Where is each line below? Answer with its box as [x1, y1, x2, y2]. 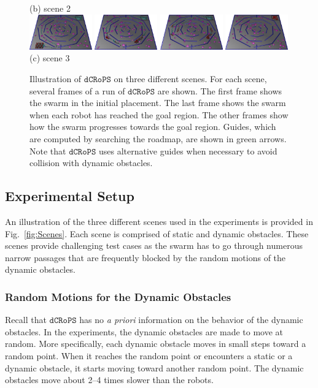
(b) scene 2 [29, 2, 71, 14]
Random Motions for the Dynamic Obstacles [5, 289, 231, 304]
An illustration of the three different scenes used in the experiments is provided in [5, 215, 313, 227]
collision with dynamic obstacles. [29, 156, 153, 169]
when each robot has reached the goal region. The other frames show [29, 108, 289, 121]
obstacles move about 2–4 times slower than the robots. [5, 373, 214, 386]
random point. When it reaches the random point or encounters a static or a [5, 349, 293, 362]
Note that [29, 144, 66, 157]
